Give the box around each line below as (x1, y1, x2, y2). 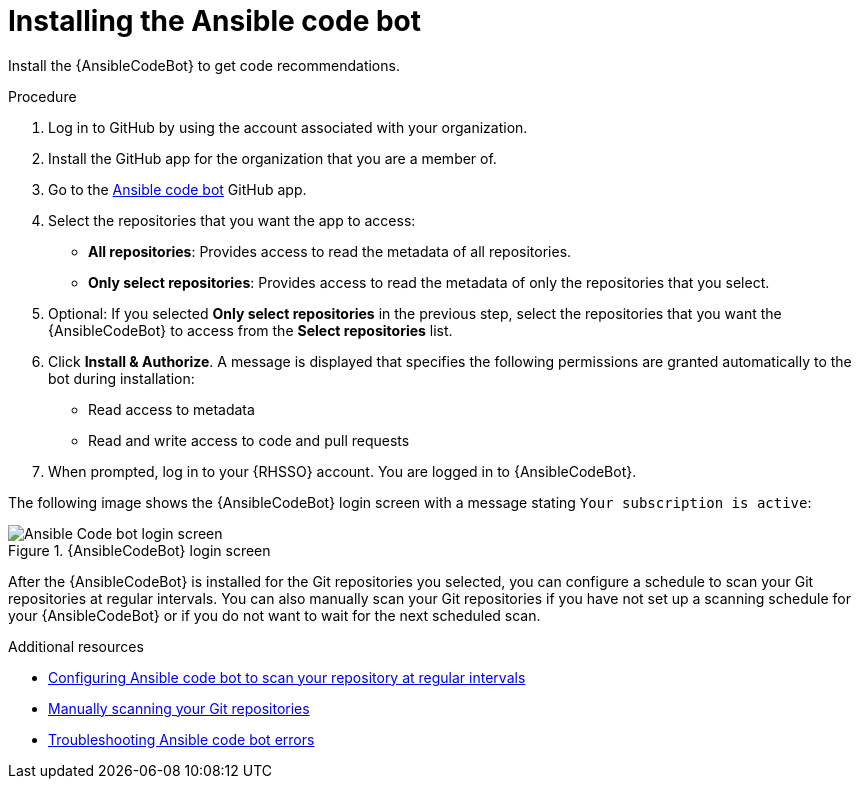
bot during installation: (48, 369, 195, 387)
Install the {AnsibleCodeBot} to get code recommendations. (8, 56, 400, 74)
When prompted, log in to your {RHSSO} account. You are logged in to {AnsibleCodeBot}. (48, 462, 637, 480)
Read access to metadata (88, 400, 255, 418)
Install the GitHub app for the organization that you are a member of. (48, 149, 497, 167)
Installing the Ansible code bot (8, 4, 422, 38)
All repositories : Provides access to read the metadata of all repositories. (88, 242, 572, 260)
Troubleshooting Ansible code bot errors (48, 730, 315, 748)
